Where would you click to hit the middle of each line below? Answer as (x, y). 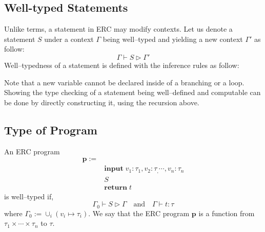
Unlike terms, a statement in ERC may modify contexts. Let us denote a (118, 29)
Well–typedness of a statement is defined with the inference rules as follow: (122, 65)
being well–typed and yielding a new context (173, 39)
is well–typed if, (29, 196)
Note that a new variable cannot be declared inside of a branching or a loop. (124, 82)
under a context (69, 39)
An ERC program (32, 151)
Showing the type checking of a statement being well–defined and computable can (132, 92)
